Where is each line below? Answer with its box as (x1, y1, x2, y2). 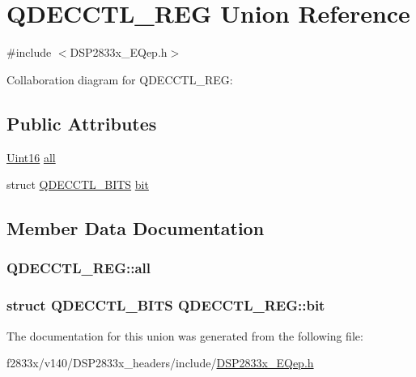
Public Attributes (6, 110, 157, 135)
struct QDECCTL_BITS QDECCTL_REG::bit (6, 295, 325, 315)
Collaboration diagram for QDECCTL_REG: (6, 71, 233, 88)
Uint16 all (6, 148, 56, 165)
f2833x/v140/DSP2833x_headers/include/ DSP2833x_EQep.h (6, 354, 314, 371)
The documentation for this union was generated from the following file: (6, 327, 363, 344)
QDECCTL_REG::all (6, 258, 151, 278)
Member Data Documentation (6, 216, 265, 241)
